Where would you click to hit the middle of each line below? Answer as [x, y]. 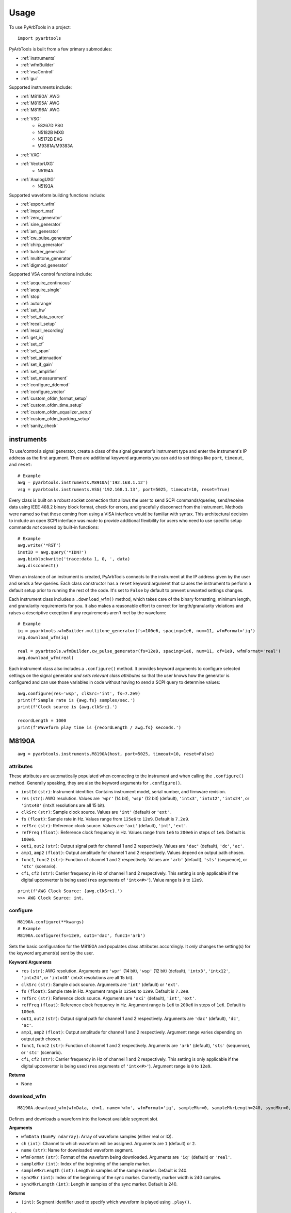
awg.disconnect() [38, 566]
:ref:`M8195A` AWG [40, 103]
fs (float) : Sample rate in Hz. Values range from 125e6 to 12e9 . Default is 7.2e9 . [105, 819]
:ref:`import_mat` [38, 211]
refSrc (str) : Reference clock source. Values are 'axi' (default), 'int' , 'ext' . [104, 825]
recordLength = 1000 [42, 721]
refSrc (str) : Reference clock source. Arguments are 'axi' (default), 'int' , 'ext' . [109, 998]
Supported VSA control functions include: [50, 274]
